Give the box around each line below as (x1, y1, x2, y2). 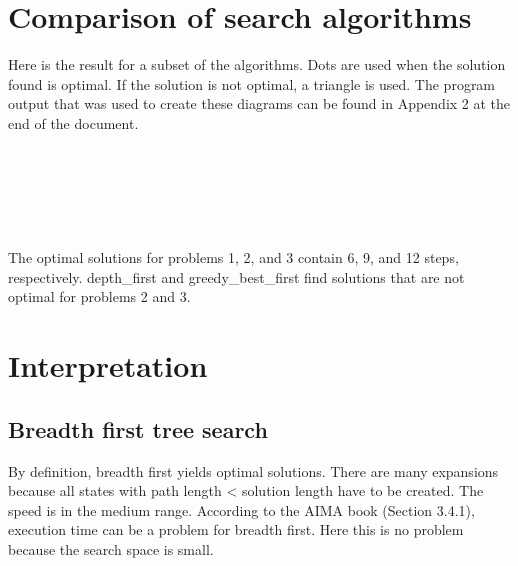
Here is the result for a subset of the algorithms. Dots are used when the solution (8, 54, 506, 75)
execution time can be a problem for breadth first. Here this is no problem (8, 519, 464, 540)
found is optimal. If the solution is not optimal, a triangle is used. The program (8, 73, 496, 94)
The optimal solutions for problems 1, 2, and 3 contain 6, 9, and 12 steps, (8, 247, 459, 268)
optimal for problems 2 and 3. (8, 286, 191, 307)
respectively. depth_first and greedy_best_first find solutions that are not (8, 266, 465, 287)
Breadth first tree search (8, 413, 268, 444)
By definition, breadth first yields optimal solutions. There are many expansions (8, 460, 499, 481)
